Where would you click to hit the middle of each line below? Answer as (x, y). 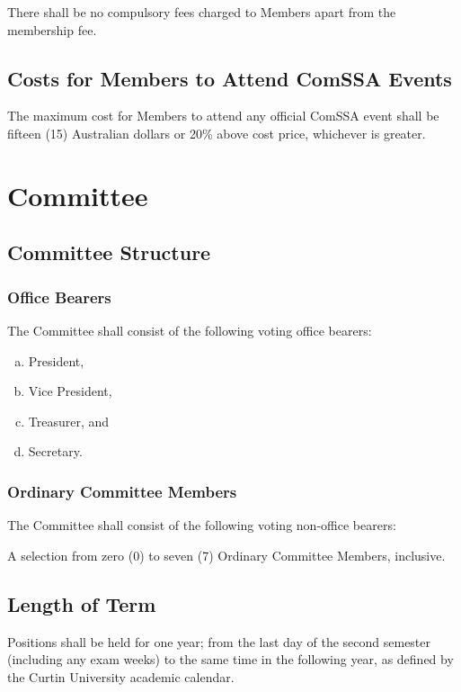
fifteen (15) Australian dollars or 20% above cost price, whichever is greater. (217, 133)
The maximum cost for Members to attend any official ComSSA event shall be (223, 116)
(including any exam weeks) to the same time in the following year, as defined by (230, 659)
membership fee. (52, 29)
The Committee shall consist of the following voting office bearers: (190, 330)
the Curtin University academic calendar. (121, 676)
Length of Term (82, 603)
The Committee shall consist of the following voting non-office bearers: (202, 525)
